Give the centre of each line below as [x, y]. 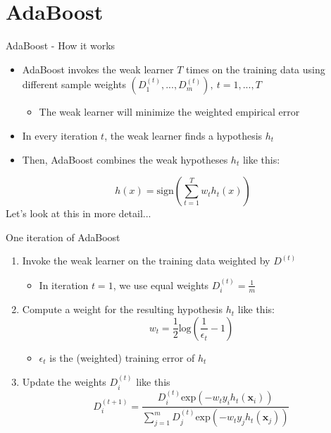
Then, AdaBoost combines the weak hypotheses [125, 159]
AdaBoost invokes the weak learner [98, 69]
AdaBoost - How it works [61, 45]
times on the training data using [255, 69]
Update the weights [64, 382]
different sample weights [74, 84]
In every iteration [60, 135]
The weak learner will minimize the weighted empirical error [169, 112]
